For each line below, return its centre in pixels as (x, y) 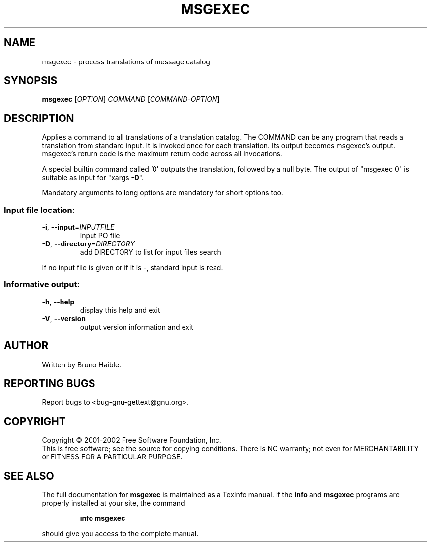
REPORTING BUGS (50, 384)
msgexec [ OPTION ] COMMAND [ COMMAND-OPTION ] (131, 99)
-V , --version (64, 318)
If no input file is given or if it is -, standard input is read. (133, 268)
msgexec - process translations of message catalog (126, 61)
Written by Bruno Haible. (82, 364)
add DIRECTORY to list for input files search (151, 252)
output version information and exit (137, 327)
